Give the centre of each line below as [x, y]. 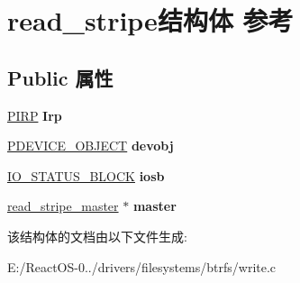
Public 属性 [60, 77]
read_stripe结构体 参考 [150, 20]
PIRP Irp [35, 115]
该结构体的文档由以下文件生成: [97, 236]
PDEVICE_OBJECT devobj [91, 146]
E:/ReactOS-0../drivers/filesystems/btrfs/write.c [142, 266]
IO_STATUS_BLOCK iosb [86, 175]
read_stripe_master [63, 206]
